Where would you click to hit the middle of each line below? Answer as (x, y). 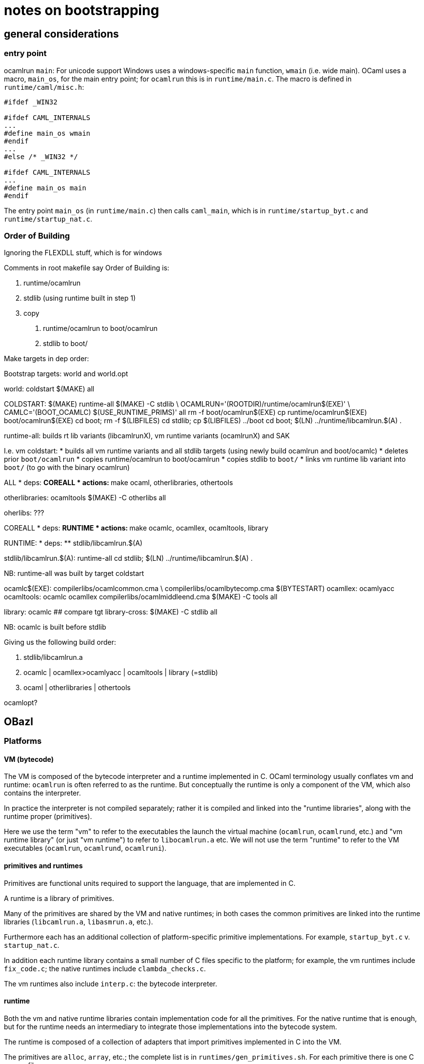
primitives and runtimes (43, 865)
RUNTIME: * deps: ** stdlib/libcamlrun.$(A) (73, 543)
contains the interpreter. (42, 793)
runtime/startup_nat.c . (48, 219)
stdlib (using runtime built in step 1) (80, 298)
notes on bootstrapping (82, 10)
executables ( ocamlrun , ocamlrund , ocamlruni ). (85, 848)
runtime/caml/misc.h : (44, 87)
